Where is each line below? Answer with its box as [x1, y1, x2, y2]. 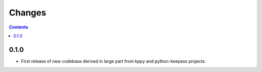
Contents [9, 24, 29, 30]
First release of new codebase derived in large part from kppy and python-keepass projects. [21, 58, 206, 64]
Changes [9, 7, 46, 18]
